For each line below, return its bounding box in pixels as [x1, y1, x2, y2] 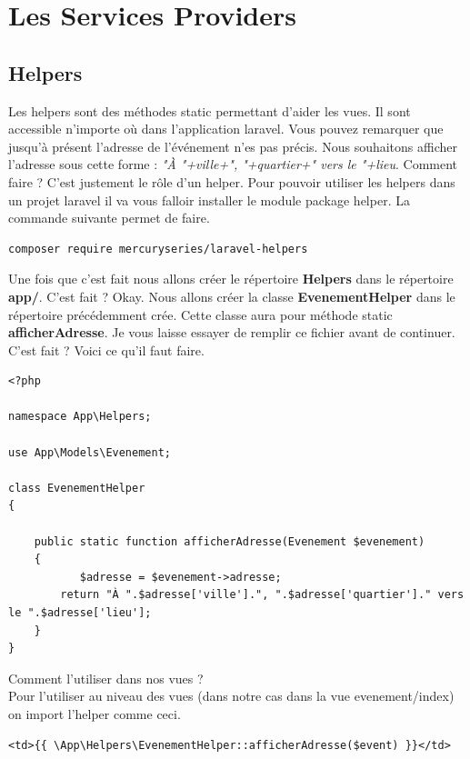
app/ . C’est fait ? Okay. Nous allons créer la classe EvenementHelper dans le [8, 286, 455, 305]
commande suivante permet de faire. [8, 208, 210, 227]
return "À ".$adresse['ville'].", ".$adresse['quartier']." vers [60, 588, 465, 602]
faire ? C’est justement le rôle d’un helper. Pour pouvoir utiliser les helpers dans [8, 172, 455, 191]
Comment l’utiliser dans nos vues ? [8, 668, 204, 687]
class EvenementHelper [8, 481, 145, 494]
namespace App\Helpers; [8, 410, 152, 424]
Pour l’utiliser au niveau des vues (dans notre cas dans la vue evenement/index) [8, 686, 455, 705]
